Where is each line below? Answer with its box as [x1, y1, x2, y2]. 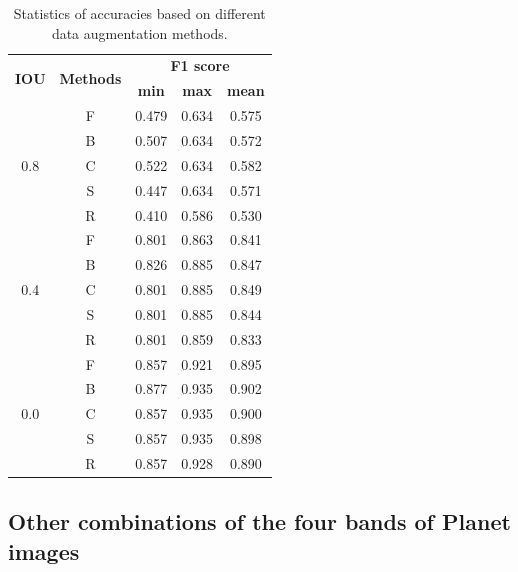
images [8, 535, 80, 566]
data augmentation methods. [51, 22, 228, 43]
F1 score [170, 55, 230, 76]
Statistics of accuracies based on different [13, 3, 266, 23]
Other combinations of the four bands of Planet [8, 506, 511, 537]
